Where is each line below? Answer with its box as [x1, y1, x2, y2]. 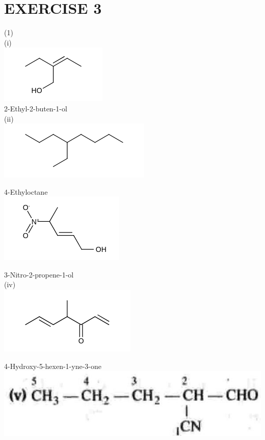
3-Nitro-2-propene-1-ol [4, 269, 74, 280]
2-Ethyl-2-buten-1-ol [4, 103, 67, 113]
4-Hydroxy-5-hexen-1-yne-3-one [4, 360, 101, 371]
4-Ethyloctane [4, 186, 48, 197]
